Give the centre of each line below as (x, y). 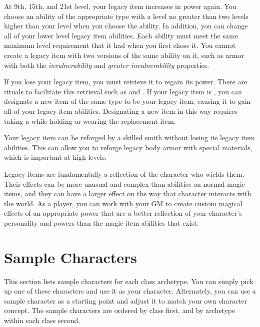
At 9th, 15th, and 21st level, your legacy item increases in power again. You (120, 6)
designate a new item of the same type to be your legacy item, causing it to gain (127, 101)
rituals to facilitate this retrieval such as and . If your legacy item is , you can (123, 91)
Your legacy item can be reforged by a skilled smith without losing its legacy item (129, 138)
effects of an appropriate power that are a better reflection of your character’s (123, 213)
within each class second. (42, 320)
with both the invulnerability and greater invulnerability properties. (107, 65)
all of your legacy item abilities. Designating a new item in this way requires (121, 111)
